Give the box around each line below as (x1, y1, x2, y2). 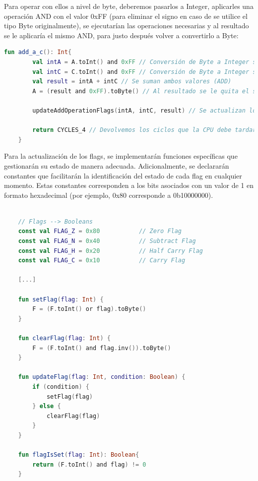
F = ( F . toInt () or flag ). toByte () (32, 305, 146, 313)
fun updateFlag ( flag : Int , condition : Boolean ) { (18, 373, 186, 381)
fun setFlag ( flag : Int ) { (18, 296, 104, 303)
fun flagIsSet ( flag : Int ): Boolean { (18, 451, 139, 459)
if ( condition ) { (32, 383, 89, 390)
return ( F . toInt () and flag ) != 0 (32, 461, 146, 468)
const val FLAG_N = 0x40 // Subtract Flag (18, 238, 196, 245)
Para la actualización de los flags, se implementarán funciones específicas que (4, 151, 238, 161)
